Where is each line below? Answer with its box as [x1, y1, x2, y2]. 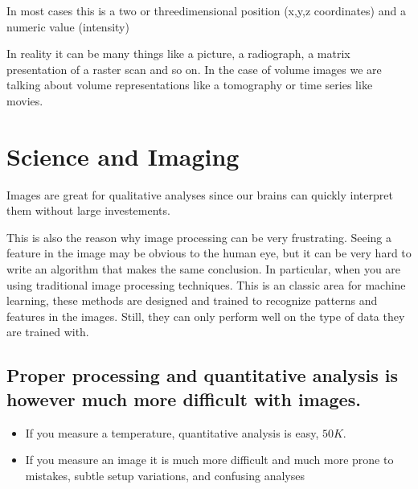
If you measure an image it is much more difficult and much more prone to [25, 451, 394, 468]
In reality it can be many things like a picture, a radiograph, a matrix [6, 45, 350, 62]
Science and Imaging [6, 139, 240, 172]
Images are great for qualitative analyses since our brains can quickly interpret [6, 186, 393, 203]
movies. [6, 92, 43, 109]
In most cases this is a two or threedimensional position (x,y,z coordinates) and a [6, 2, 406, 18]
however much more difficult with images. [6, 386, 361, 411]
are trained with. [6, 323, 89, 340]
